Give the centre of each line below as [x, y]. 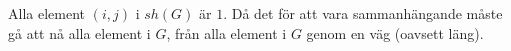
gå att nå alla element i [79, 32]
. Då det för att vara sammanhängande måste [363, 13]
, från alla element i [226, 32]
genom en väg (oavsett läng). [395, 32]
